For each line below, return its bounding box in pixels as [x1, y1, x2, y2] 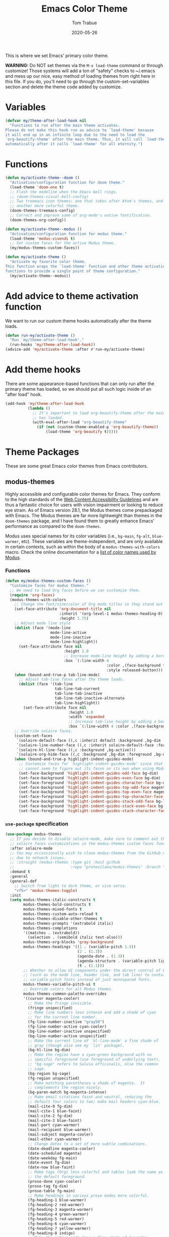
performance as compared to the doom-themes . [5, 523, 102, 529]
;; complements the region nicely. [27, 1085, 102, 1090]
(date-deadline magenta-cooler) [27, 1146, 96, 1151]
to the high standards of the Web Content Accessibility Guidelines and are [5, 496, 158, 502]
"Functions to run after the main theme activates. [10, 123, 121, 128]
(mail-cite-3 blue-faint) [27, 1118, 82, 1123]
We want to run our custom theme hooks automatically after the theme [5, 317, 152, 324]
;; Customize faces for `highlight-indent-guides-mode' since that [18, 762, 163, 767]
